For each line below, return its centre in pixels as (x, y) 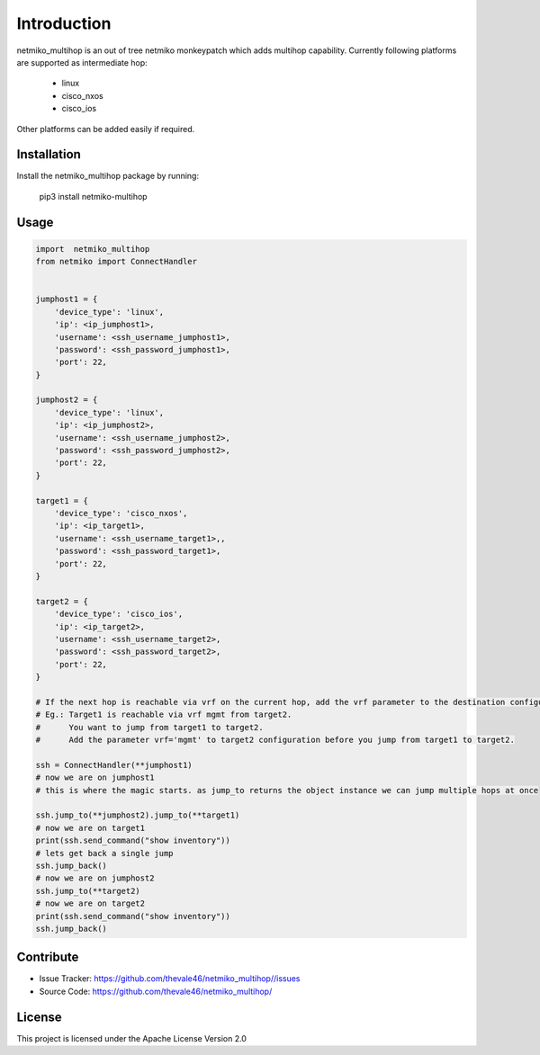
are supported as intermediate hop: (82, 62)
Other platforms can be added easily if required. (106, 129)
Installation (49, 154)
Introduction (64, 23)
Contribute (48, 957)
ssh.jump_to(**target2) (88, 891)
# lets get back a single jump (105, 853)
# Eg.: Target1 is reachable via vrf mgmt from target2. (164, 715)
